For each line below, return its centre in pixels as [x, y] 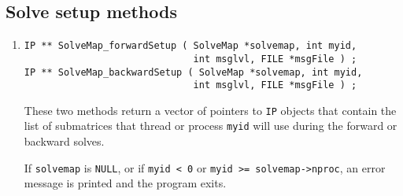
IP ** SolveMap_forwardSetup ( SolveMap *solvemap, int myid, [190, 46]
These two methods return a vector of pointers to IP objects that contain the [210, 110]
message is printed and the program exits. [125, 183]
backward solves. [64, 141]
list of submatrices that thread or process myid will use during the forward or [211, 126]
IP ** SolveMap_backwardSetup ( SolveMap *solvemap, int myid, [193, 72]
